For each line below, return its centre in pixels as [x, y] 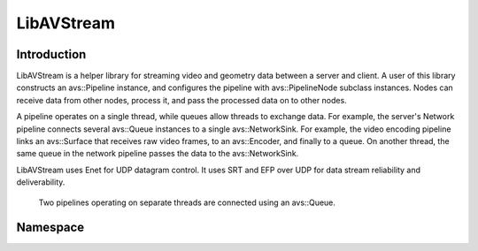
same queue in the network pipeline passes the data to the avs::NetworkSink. [158, 154]
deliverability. [41, 182]
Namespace [50, 228]
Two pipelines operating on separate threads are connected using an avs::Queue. [187, 202]
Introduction [51, 54]
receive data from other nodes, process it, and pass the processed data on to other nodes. [181, 100]
